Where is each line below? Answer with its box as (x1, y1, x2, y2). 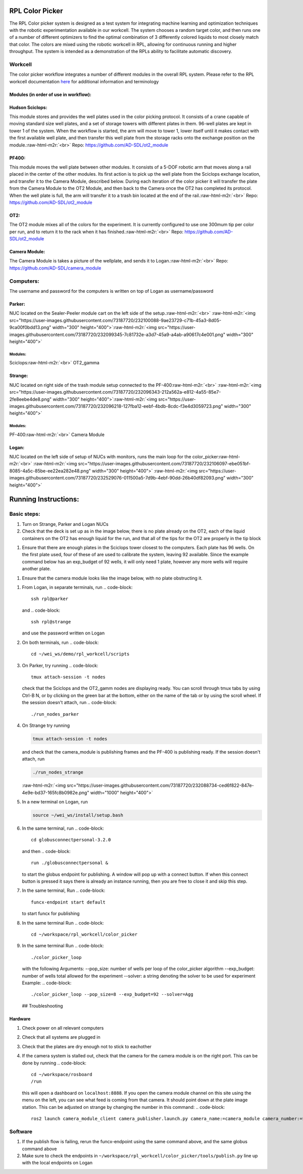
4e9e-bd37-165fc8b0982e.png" (22, 789, 89, 795)
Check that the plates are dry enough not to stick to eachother (22, 1043, 151, 1049)
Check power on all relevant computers (22, 1025, 104, 1031)
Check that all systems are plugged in (22, 1034, 100, 1040)
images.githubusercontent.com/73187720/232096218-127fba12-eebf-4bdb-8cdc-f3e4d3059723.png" (9, 403, 223, 409)
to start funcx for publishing (22, 911, 80, 917)
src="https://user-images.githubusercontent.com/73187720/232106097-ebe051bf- (78, 461, 251, 467)
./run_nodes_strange (32, 770, 83, 775)
